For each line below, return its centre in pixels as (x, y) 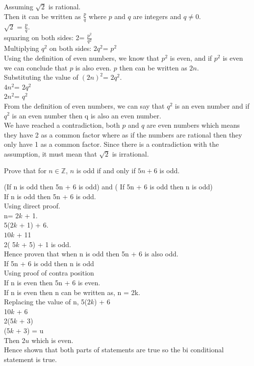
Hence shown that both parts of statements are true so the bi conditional (114, 350)
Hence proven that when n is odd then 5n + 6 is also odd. (91, 254)
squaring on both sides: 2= (44, 37)
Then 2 (15, 340)
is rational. (64, 6)
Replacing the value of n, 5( (46, 302)
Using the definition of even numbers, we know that (82, 57)
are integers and (157, 16)
